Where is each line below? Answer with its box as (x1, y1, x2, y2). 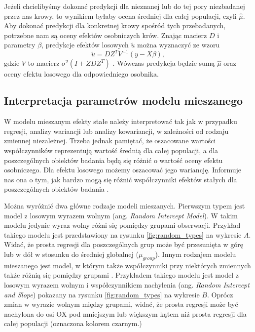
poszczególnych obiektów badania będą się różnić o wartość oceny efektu (4, 155, 223, 165)
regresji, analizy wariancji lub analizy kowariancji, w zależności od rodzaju (4, 125, 229, 136)
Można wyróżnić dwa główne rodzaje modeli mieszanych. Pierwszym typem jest (4, 201, 245, 211)
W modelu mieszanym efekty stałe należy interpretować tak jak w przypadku (4, 116, 237, 126)
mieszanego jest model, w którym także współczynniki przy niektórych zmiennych (4, 260, 251, 270)
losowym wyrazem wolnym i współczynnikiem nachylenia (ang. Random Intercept (4, 279, 250, 290)
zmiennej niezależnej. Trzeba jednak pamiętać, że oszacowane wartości (4, 135, 216, 146)
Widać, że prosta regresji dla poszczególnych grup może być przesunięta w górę (4, 239, 244, 249)
